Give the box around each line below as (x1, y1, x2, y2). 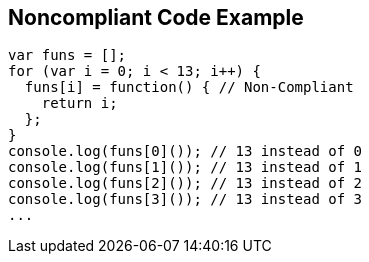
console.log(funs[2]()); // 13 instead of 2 (8, 175, 363, 192)
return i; (41, 95, 118, 112)
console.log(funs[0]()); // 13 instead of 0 (8, 143, 363, 160)
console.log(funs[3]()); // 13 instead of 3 (8, 191, 363, 208)
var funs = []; (8, 47, 127, 64)
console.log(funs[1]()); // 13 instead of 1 (8, 159, 363, 176)
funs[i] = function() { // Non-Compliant (24, 79, 354, 96)
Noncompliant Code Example (8, 5, 304, 30)
